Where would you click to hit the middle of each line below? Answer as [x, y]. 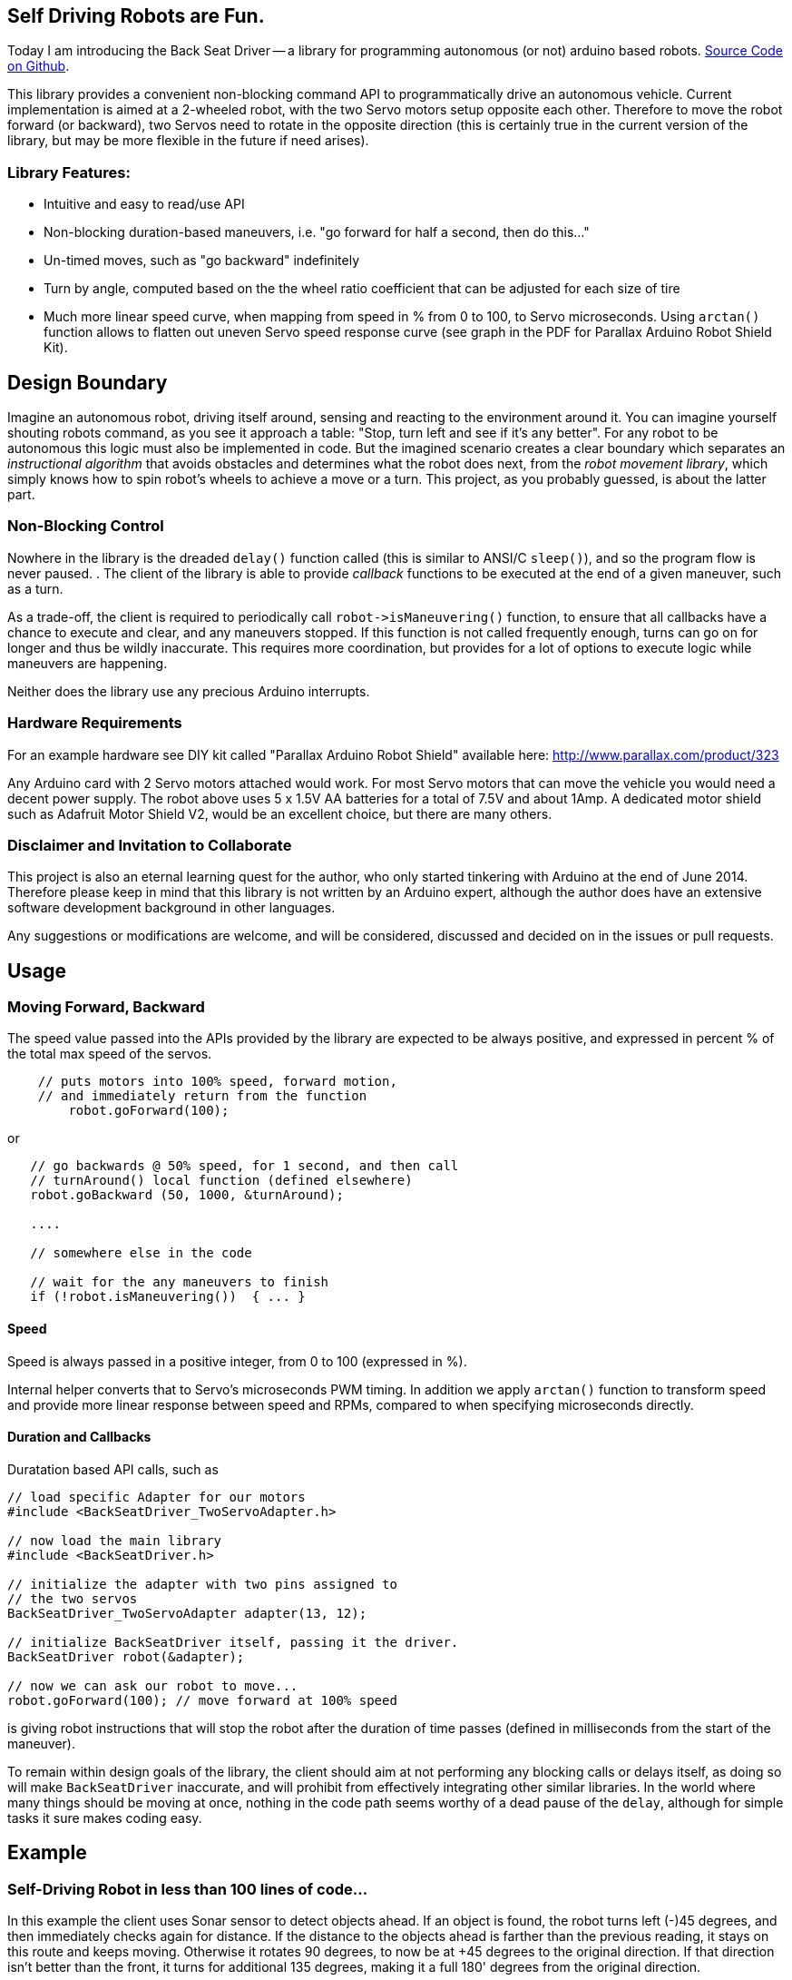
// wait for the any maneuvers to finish [180, 1282]
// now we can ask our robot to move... [153, 1685]
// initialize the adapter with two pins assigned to [202, 1584]
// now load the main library [115, 1540]
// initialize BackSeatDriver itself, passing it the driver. [233, 1642]
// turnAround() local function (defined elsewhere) [221, 1181]
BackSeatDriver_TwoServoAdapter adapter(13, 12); [187, 1613]
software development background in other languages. [171, 908]
